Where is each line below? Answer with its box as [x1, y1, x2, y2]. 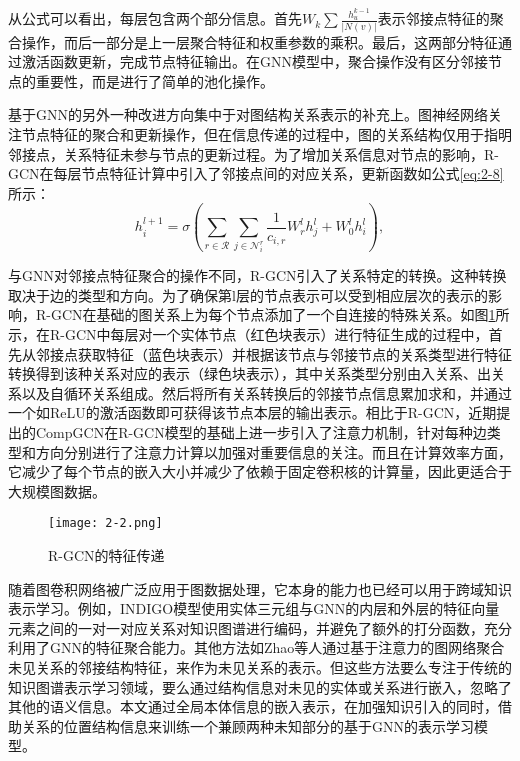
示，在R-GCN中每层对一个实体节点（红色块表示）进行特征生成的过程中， [8, 323, 489, 344]
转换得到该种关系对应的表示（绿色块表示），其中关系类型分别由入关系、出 [8, 363, 491, 384]
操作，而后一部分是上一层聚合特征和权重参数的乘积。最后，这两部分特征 [21, 31, 498, 52]
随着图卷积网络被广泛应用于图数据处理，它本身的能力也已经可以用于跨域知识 [8, 578, 512, 599]
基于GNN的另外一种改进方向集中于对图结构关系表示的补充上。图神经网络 [8, 104, 488, 125]
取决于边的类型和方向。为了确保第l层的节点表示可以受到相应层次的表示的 [8, 284, 488, 305]
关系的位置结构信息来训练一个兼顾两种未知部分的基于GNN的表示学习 [21, 715, 474, 736]
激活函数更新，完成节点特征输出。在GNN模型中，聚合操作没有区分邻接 [21, 51, 488, 72]
